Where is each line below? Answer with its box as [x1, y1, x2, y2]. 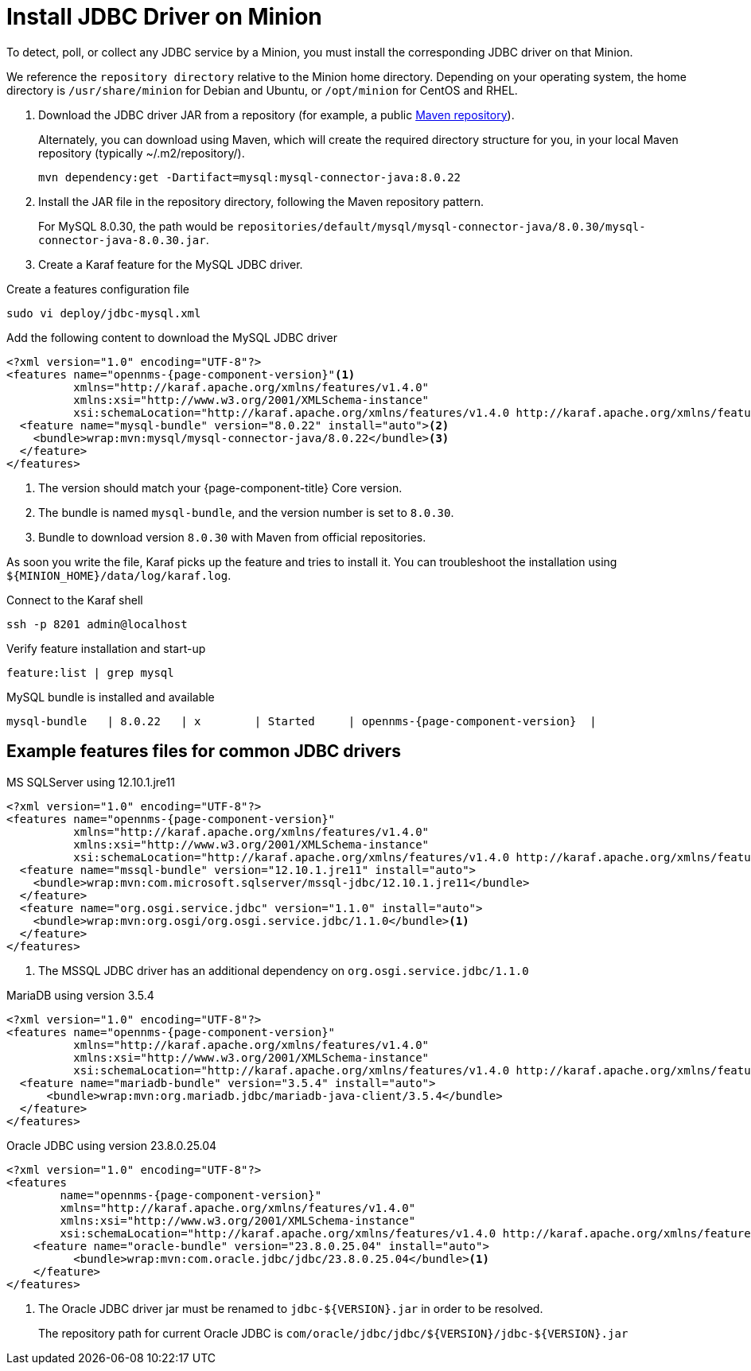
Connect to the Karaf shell [6, 592, 143, 607]
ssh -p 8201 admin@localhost [6, 617, 188, 631]
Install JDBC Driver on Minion [6, 3, 322, 30]
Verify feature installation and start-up [6, 641, 206, 655]
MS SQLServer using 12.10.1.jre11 [6, 775, 175, 789]
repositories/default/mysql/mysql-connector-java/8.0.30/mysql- [236, 219, 646, 233]
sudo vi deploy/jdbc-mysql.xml [6, 306, 201, 320]
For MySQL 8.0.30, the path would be [38, 219, 234, 233]
